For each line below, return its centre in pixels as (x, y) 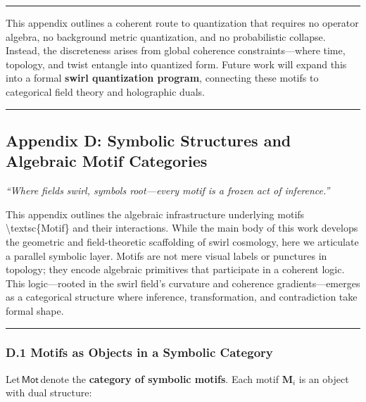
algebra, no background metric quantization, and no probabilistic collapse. (166, 36)
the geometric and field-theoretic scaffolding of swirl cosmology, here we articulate (182, 241)
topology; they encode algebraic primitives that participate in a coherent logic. (175, 269)
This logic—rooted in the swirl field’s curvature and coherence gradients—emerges (183, 283)
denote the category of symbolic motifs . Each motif (159, 378)
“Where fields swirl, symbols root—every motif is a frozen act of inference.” (168, 190)
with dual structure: (49, 392)
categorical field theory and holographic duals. (105, 91)
